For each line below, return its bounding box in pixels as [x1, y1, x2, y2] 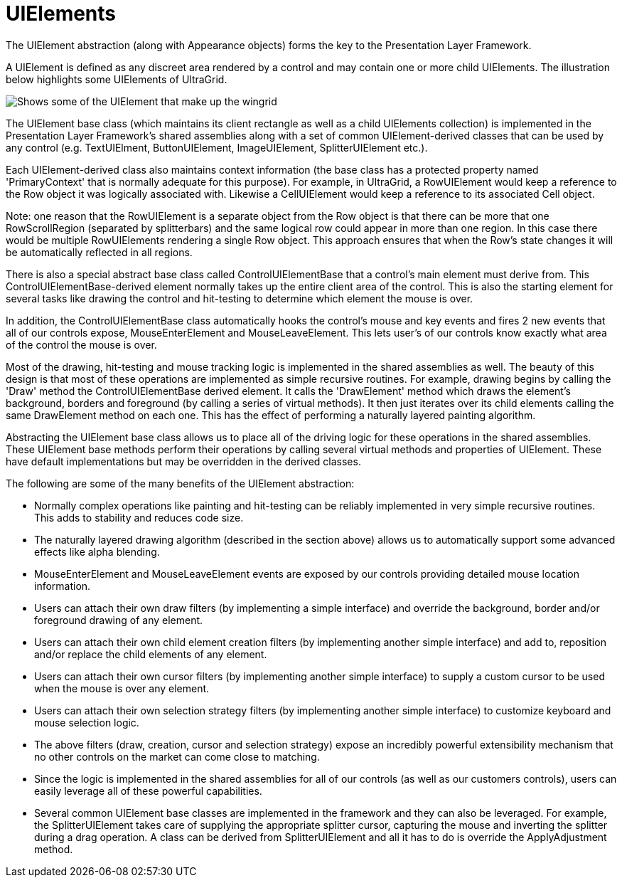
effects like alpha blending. [34, 545, 160, 558]
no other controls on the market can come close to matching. [34, 750, 320, 763]
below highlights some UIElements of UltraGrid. [6, 73, 227, 85]
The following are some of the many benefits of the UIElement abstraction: [6, 477, 355, 490]
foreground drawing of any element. [34, 613, 203, 626]
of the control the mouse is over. [6, 338, 157, 351]
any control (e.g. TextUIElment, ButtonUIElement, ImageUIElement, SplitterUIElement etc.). [6, 141, 428, 154]
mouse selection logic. [34, 716, 139, 729]
